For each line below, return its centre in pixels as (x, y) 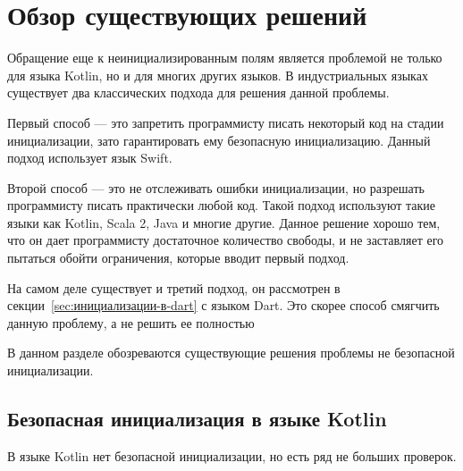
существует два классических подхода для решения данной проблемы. (198, 93)
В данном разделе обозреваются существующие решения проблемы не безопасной (231, 353)
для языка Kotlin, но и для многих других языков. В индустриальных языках (218, 75)
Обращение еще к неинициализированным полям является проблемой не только (225, 58)
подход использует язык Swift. (90, 158)
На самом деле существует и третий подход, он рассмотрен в (174, 287)
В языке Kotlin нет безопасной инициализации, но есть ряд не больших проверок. (232, 455)
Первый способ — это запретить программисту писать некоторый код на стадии (226, 122)
